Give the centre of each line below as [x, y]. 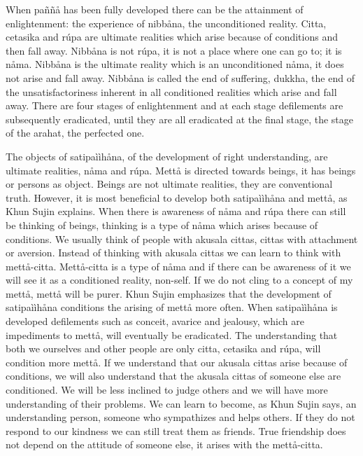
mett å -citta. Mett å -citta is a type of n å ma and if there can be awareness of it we [178, 266]
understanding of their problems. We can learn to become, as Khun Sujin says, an [181, 403]
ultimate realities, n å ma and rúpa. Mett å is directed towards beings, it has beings [181, 170]
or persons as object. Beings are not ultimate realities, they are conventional [169, 184]
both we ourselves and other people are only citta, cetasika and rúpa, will [163, 348]
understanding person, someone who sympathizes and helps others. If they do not [180, 417]
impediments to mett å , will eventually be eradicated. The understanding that [172, 334]
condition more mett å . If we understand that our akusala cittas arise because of [177, 362]
